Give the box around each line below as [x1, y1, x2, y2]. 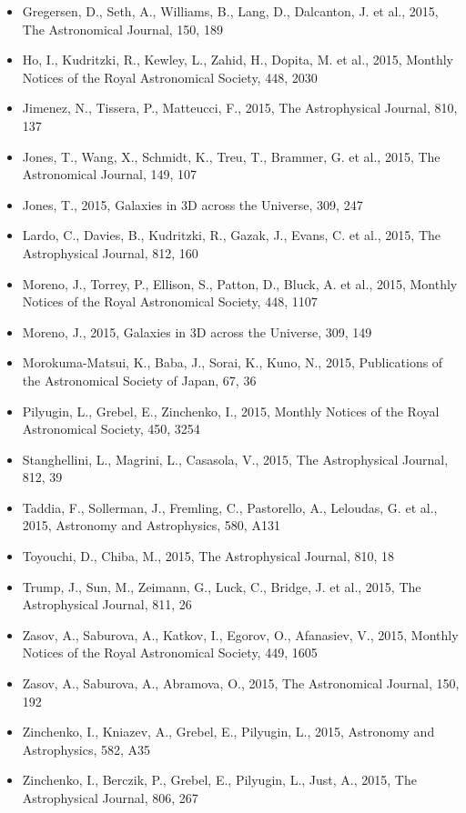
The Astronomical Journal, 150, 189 [22, 19, 223, 38]
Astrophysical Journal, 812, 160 [22, 243, 198, 262]
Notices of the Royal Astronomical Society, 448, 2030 [22, 67, 318, 86]
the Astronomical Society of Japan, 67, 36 [22, 370, 257, 389]
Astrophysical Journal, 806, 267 [22, 788, 198, 807]
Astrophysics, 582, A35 [22, 739, 151, 758]
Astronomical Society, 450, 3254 [22, 419, 200, 438]
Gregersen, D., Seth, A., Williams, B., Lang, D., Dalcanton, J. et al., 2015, [22, 2, 439, 20]
